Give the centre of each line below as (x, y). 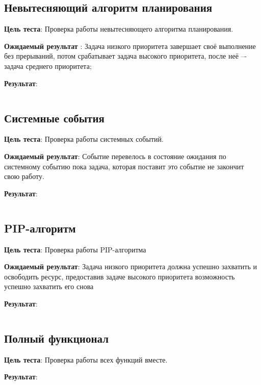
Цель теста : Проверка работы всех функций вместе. (86, 359)
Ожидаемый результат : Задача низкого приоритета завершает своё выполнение (130, 46)
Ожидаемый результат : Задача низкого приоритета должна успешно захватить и (130, 266)
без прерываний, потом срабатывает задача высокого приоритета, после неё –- (126, 56)
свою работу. (24, 176)
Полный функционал (56, 338)
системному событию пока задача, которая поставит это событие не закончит (124, 166)
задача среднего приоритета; (48, 66)
